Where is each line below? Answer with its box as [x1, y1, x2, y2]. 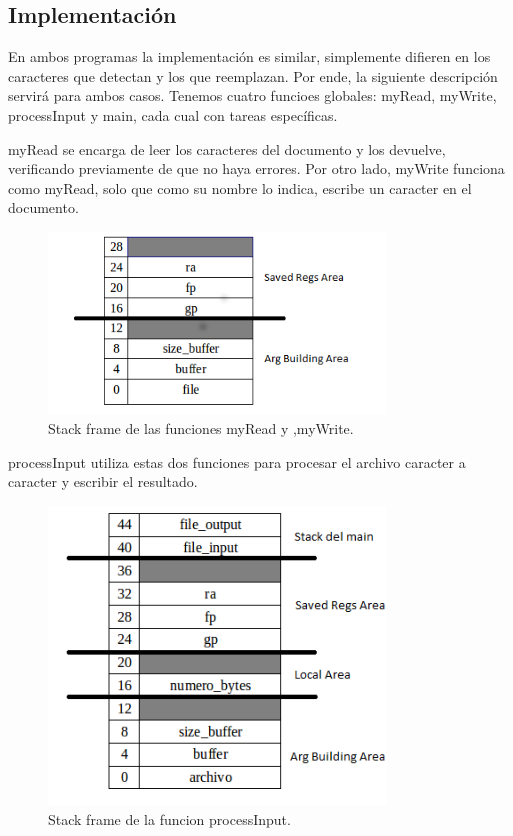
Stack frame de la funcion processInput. [48, 808, 291, 829]
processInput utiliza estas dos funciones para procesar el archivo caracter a [8, 451, 466, 472]
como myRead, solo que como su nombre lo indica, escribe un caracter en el [8, 177, 472, 198]
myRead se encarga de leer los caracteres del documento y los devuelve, [8, 138, 446, 159]
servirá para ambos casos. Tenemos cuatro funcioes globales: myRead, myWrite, [8, 85, 497, 106]
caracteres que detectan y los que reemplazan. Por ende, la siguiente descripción [8, 65, 498, 86]
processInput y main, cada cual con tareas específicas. [8, 104, 338, 125]
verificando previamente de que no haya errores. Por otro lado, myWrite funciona [8, 158, 505, 179]
